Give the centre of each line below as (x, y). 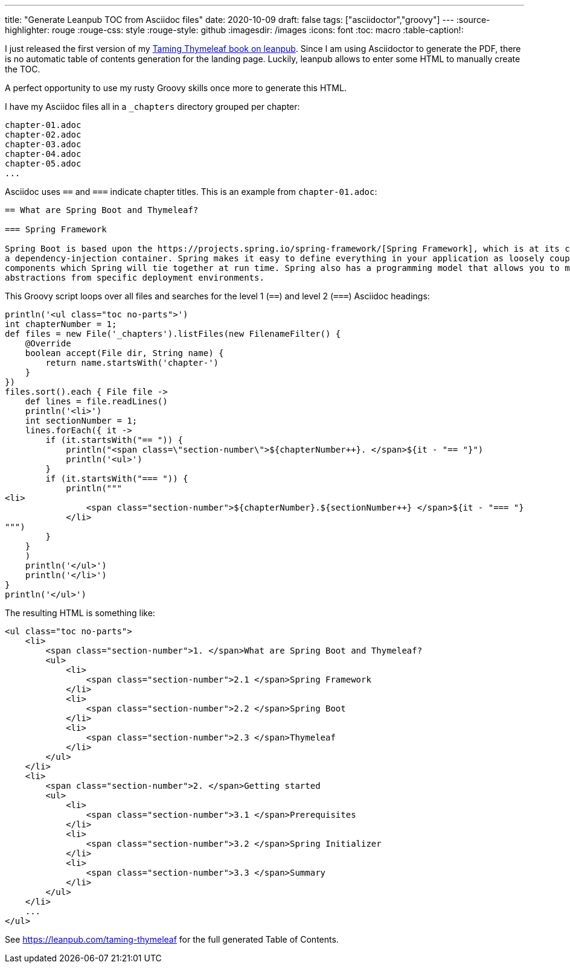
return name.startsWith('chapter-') (132, 363)
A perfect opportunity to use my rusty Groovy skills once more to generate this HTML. (176, 88)
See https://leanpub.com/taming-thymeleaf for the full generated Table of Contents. (172, 939)
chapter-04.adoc (43, 154)
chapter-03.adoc (43, 144)
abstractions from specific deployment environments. (135, 278)
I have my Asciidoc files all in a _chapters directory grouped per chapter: (152, 107)
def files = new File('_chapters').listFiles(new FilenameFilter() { (173, 334)
